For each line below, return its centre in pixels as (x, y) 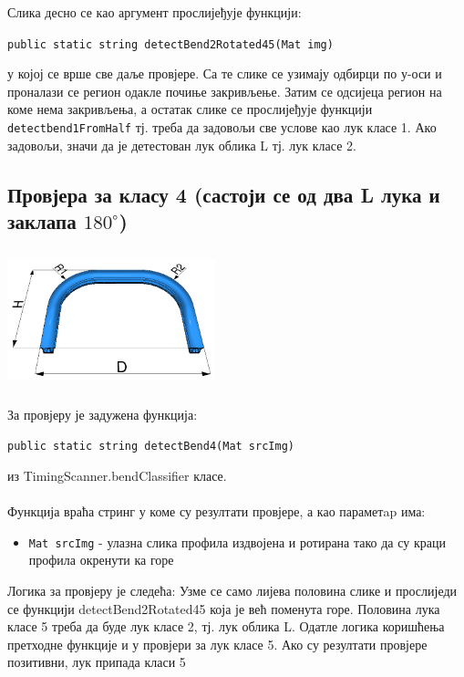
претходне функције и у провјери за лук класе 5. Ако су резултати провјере (217, 644)
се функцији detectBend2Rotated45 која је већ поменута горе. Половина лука (224, 608)
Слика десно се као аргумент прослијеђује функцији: (155, 12)
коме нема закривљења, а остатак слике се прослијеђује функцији (190, 109)
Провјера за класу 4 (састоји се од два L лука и (224, 194)
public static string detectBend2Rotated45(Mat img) (170, 44)
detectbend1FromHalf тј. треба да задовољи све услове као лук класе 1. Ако (222, 127)
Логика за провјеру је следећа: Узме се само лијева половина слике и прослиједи (232, 590)
